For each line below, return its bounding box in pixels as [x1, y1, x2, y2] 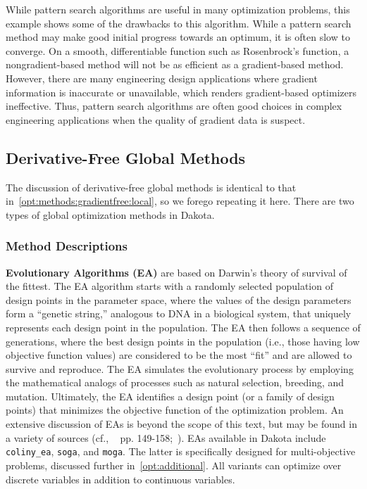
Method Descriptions [6, 237, 127, 255]
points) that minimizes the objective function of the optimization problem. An [6, 402, 344, 417]
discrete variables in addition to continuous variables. [6, 471, 235, 486]
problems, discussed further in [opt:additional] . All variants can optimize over [6, 457, 342, 472]
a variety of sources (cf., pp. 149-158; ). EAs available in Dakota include [6, 430, 326, 445]
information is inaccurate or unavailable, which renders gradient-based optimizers [6, 84, 356, 99]
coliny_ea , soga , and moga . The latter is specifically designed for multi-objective [6, 444, 356, 459]
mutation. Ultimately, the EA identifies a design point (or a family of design [6, 388, 335, 403]
